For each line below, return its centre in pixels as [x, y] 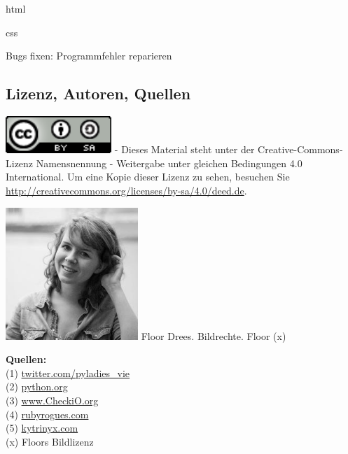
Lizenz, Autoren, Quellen [98, 93]
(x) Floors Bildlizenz [50, 441]
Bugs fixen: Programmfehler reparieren [89, 56]
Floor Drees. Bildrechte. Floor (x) [214, 335]
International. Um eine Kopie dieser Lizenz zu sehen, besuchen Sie [148, 177]
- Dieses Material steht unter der [185, 149]
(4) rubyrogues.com [47, 414]
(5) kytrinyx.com [42, 428]
